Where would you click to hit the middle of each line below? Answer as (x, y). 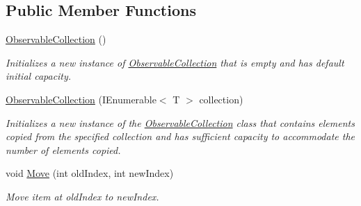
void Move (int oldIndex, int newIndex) (90, 173)
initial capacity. (39, 76)
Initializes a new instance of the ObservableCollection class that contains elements (180, 122)
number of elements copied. (63, 149)
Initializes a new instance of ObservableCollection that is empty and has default (175, 62)
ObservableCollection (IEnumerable (81, 99)
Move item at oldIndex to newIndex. (82, 196)
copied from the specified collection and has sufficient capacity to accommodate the (180, 136)
